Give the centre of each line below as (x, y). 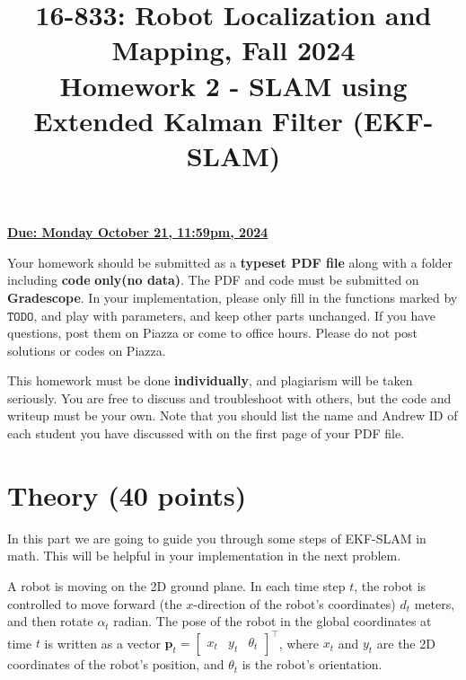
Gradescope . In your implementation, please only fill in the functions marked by (233, 297)
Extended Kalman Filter (188, 120)
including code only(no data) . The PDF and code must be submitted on (213, 280)
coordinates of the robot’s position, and (116, 664)
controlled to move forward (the (95, 603)
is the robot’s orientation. (312, 664)
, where (299, 643)
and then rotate (50, 621)
